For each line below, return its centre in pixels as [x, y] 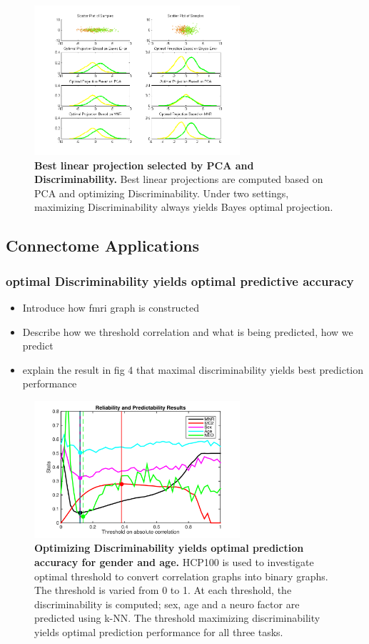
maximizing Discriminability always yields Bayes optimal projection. [184, 207]
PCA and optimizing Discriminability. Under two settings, [162, 193]
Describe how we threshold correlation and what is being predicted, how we [188, 331]
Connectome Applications [102, 246]
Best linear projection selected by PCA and [144, 165]
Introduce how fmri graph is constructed [111, 308]
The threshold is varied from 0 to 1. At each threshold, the [163, 590]
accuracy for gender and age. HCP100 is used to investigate [174, 562]
